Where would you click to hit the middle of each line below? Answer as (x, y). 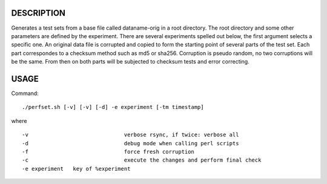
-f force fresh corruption (108, 152)
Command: (25, 93)
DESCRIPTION (38, 13)
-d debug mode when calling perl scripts (130, 143)
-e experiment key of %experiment (76, 169)
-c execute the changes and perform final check (142, 160)
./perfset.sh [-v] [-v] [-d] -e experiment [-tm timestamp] (113, 107)
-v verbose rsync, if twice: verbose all (130, 135)
